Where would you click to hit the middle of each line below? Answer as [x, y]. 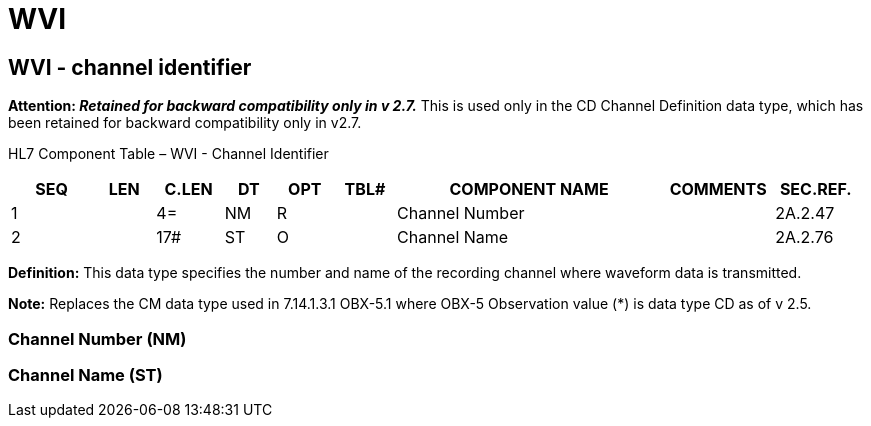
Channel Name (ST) [85, 374]
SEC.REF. [815, 189]
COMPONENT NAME [529, 189]
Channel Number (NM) [97, 338]
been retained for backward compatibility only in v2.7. [185, 123]
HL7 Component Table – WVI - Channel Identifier [168, 154]
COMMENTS [718, 189]
